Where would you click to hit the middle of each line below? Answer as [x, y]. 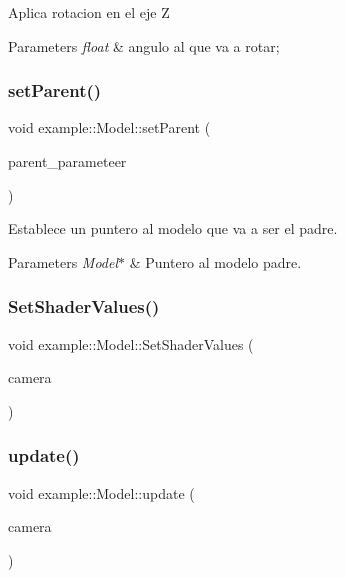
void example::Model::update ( [101, 492]
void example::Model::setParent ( [109, 127]
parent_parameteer [67, 161]
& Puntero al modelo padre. [215, 261]
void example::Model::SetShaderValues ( [131, 343]
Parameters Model [63, 261]
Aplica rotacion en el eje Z [89, 12]
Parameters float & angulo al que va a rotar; [144, 45]
